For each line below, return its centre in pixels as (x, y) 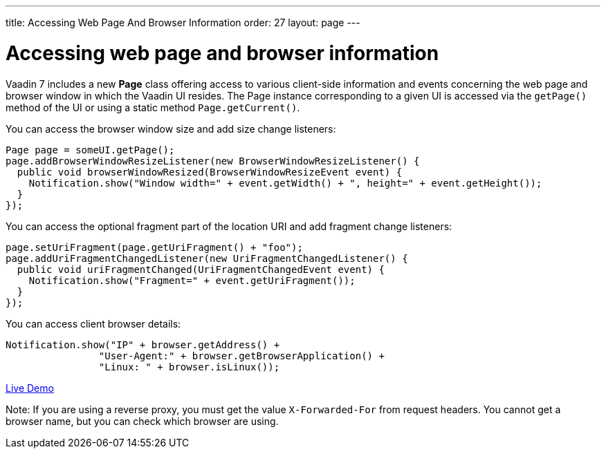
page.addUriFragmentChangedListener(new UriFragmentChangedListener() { (207, 258)
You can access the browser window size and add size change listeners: (171, 129)
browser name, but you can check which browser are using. (142, 421)
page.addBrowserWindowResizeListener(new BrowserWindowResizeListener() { (213, 161)
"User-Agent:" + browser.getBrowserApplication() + (241, 356)
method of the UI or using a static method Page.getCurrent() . (153, 107)
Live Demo (30, 388)
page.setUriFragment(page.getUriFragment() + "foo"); (154, 247)
